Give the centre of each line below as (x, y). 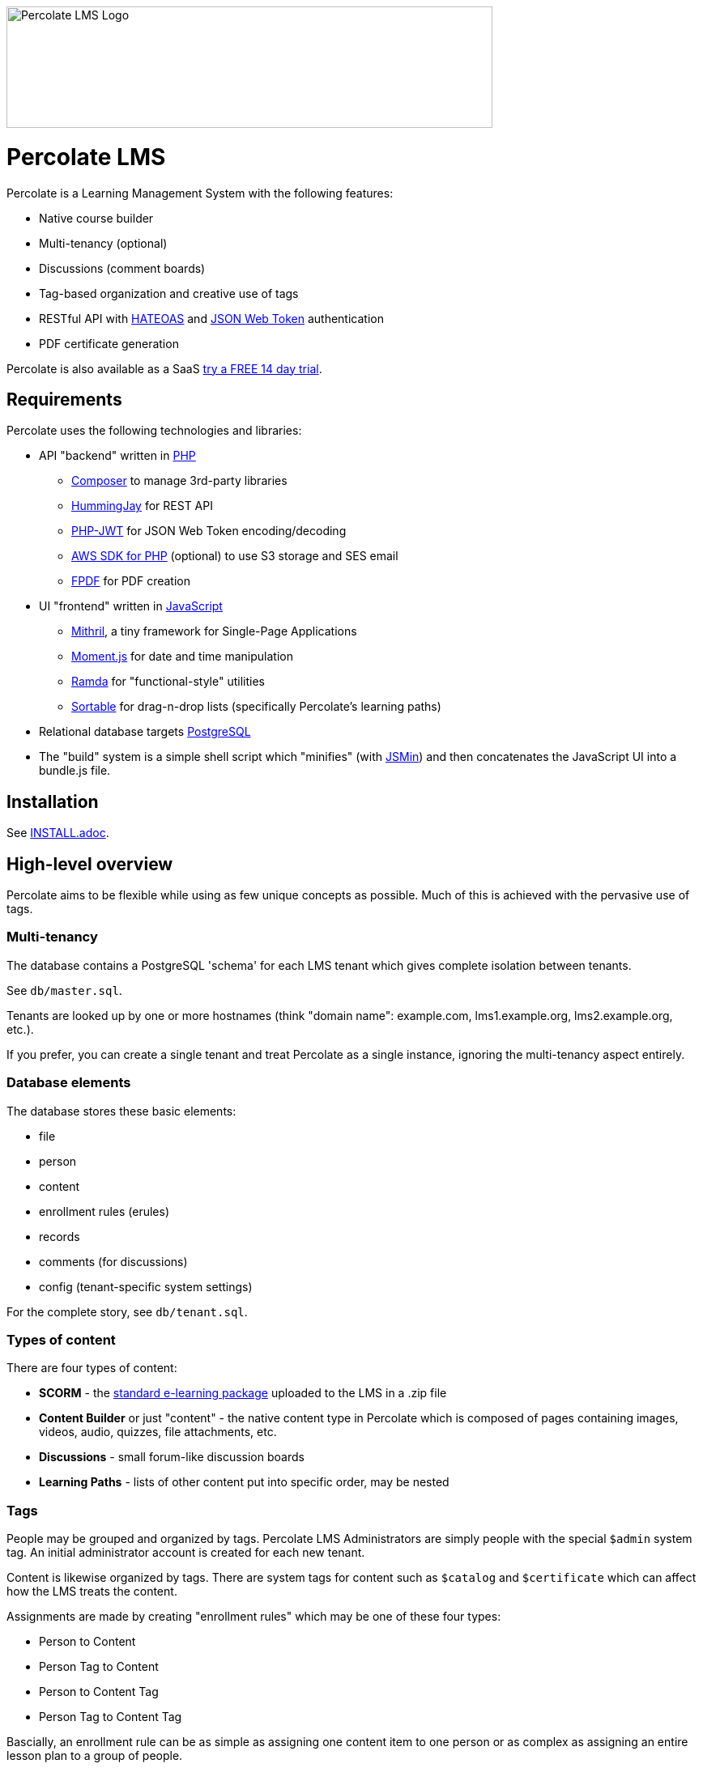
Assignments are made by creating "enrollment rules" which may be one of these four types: (254, 1617)
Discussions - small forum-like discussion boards (172, 1457)
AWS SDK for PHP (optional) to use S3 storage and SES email (235, 556)
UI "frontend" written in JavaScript (131, 606)
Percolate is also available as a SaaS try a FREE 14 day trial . (164, 368)
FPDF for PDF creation (131, 581)
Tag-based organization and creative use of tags (169, 293)
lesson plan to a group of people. (95, 1756)
